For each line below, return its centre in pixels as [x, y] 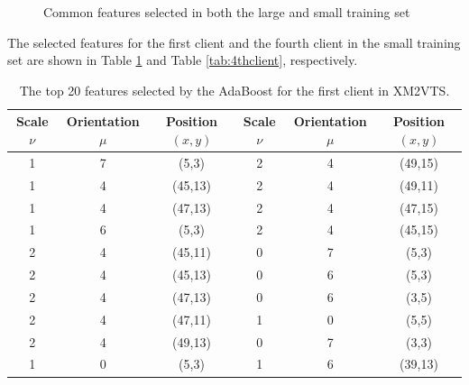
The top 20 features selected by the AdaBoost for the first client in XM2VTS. [234, 90]
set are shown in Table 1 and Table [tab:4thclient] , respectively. [183, 60]
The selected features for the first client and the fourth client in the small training [234, 42]
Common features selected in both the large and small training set [227, 12]
